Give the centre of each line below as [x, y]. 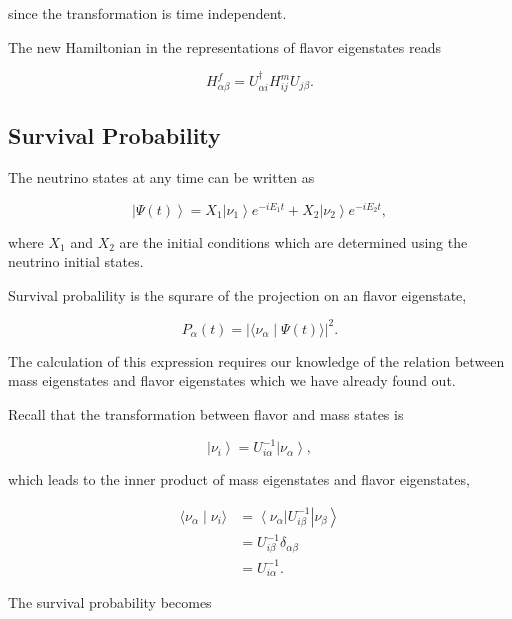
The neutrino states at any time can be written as [161, 176]
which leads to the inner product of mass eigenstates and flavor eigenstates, [239, 479]
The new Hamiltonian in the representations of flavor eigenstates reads [224, 46]
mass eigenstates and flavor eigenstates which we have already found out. [232, 380]
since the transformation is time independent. [147, 13]
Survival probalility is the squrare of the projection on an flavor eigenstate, [237, 294]
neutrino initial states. [76, 261]
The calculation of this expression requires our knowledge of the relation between [256, 360]
